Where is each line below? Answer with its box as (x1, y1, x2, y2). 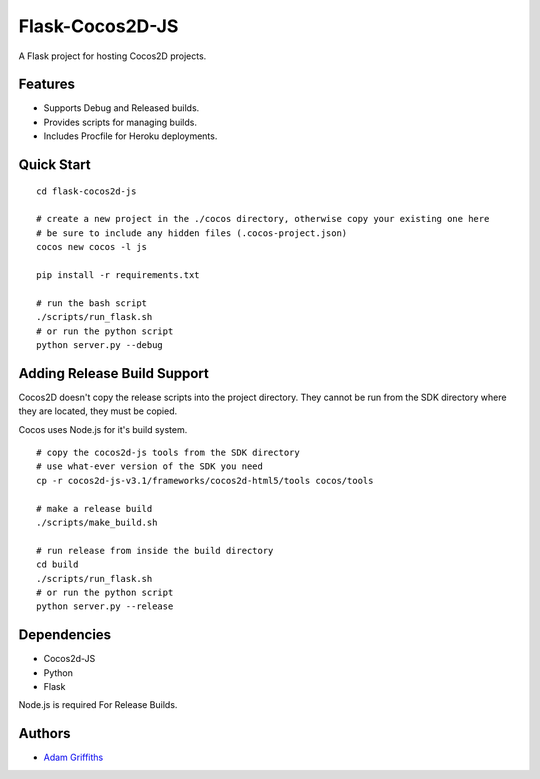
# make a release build (36, 503, 153, 514)
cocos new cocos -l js (36, 241, 148, 253)
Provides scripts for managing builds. (43, 116, 197, 128)
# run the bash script (36, 297, 148, 309)
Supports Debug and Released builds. (43, 102, 200, 114)
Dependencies (18, 626, 112, 644)
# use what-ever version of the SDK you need (36, 461, 264, 472)
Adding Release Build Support (18, 365, 209, 382)
